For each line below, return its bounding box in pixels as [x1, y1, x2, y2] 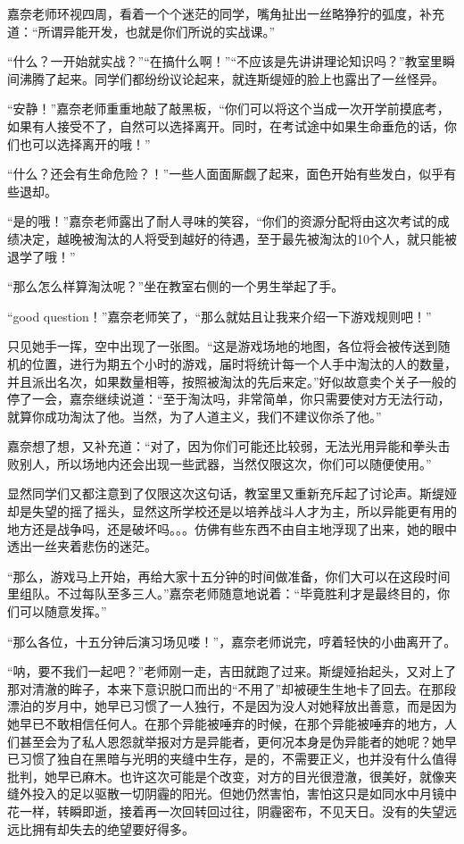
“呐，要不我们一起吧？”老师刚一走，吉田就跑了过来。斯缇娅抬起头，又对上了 [7, 662, 457, 681]
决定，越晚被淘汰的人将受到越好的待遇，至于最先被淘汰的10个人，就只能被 [19, 229, 457, 247]
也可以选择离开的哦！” [19, 134, 151, 153]
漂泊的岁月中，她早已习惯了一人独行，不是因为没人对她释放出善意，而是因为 [7, 697, 457, 715]
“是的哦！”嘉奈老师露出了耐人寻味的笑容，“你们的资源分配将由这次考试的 [7, 212, 437, 230]
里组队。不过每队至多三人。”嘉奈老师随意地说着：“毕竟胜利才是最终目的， [7, 584, 438, 603]
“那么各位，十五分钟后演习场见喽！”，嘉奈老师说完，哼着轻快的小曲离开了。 [7, 631, 457, 650]
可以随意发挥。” [19, 602, 107, 621]
